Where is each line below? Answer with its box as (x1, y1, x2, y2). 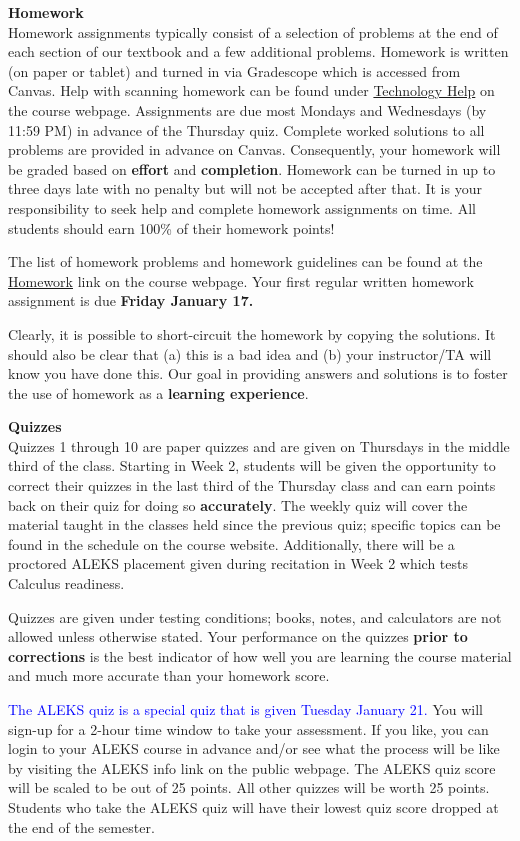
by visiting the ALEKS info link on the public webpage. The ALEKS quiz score (8, 757, 496, 778)
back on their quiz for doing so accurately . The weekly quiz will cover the (8, 494, 468, 515)
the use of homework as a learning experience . (8, 382, 309, 403)
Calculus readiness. (8, 573, 125, 594)
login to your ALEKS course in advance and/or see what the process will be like (8, 738, 500, 759)
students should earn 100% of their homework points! (8, 217, 335, 238)
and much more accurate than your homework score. (8, 665, 330, 686)
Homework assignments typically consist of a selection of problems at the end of (8, 21, 498, 42)
